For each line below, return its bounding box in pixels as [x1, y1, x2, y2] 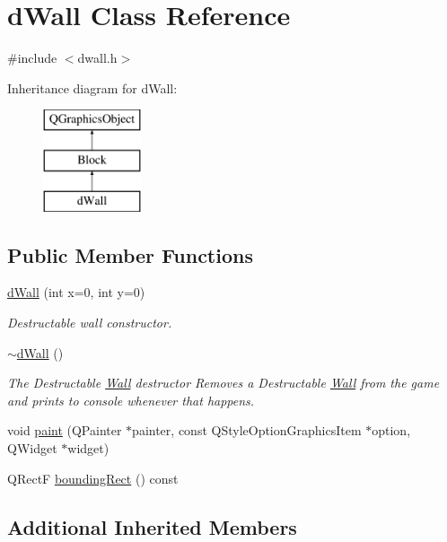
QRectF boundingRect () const [7, 468, 179, 487]
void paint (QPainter [7, 421, 122, 440]
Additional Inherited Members [7, 512, 297, 540]
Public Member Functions [7, 240, 253, 268]
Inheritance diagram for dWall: [7, 78, 178, 97]
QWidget [7, 439, 57, 458]
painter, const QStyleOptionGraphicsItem [132, 421, 362, 440]
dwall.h [77, 48, 118, 67]
